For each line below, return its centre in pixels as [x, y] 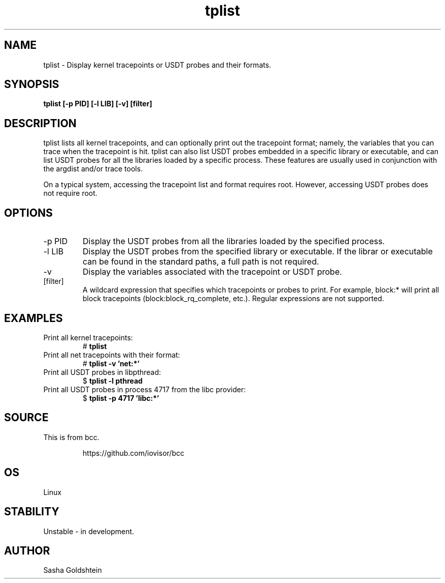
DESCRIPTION [40, 123]
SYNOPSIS [32, 84]
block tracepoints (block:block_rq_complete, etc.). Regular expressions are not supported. [233, 299]
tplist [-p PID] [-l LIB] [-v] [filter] [98, 104]
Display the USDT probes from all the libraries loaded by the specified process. [234, 241]
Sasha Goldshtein [73, 570]
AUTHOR [27, 550]
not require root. [70, 193]
